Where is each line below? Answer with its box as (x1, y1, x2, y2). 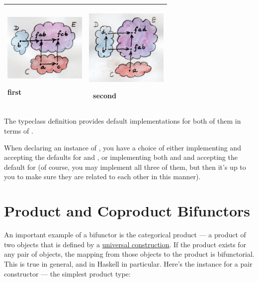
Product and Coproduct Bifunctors (4, 201, 250, 221)
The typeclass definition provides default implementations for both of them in (4, 116, 241, 126)
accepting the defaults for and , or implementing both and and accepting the (4, 152, 238, 162)
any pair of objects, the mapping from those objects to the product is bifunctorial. (4, 249, 255, 259)
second (93, 90, 116, 101)
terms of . (4, 126, 33, 136)
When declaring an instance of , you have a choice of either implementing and (4, 142, 241, 152)
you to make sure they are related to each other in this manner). (4, 171, 201, 182)
